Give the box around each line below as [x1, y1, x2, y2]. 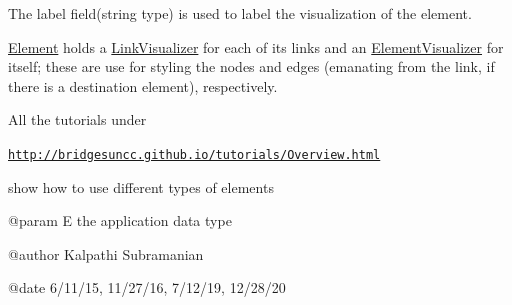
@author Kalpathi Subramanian [8, 243, 204, 264]
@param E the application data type [8, 210, 232, 231]
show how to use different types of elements [8, 176, 274, 197]
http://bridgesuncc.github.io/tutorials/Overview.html [8, 147, 381, 162]
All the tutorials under [8, 109, 147, 130]
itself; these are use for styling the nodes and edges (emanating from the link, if [8, 56, 495, 77]
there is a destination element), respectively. [8, 75, 278, 96]
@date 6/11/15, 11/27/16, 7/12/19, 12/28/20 [8, 277, 286, 298]
